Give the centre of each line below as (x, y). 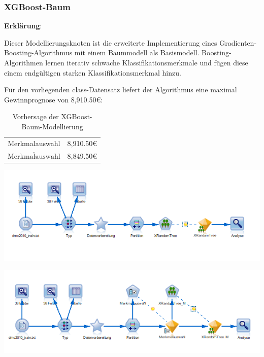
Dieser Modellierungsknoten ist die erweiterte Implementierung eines (111, 42)
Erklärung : (23, 26)
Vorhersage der (36, 116)
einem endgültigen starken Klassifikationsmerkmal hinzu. (93, 72)
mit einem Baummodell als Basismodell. (137, 52)
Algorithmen (24, 62)
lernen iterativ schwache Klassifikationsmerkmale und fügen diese (147, 62)
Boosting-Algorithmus (38, 52)
